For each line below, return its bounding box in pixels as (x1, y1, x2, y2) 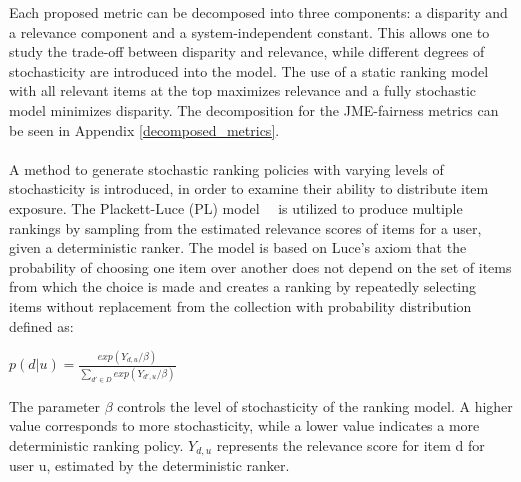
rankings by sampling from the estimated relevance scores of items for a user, (9, 217, 482, 238)
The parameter (9, 395, 101, 416)
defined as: (9, 315, 74, 336)
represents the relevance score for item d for (216, 434, 485, 455)
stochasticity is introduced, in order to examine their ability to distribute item (9, 178, 489, 199)
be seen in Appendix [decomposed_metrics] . (9, 119, 280, 140)
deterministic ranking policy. (9, 434, 184, 455)
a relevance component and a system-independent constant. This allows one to (9, 21, 490, 42)
